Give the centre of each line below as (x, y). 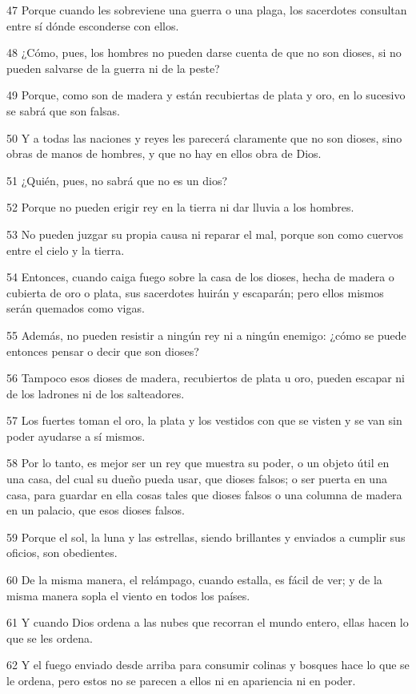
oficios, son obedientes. (62, 553)
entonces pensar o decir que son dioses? (103, 351)
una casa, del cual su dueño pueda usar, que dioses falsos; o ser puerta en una (197, 479)
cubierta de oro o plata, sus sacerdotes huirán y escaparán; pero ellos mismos (195, 292)
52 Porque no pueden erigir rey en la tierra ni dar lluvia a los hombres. (180, 207)
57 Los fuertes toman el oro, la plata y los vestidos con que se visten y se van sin (204, 420)
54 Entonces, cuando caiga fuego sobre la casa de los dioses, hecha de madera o (200, 277)
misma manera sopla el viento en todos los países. (128, 595)
